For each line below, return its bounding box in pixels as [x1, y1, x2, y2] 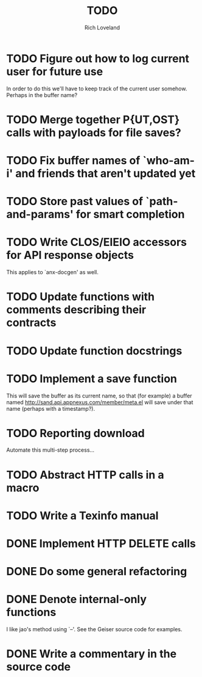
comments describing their [6, 303, 147, 317]
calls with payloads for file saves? [6, 126, 181, 139]
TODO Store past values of [6, 195, 144, 208]
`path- [145, 195, 178, 208]
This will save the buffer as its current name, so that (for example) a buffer [6, 392, 193, 399]
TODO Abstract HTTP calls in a [6, 468, 164, 482]
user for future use [6, 65, 103, 78]
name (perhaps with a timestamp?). [6, 405, 96, 412]
